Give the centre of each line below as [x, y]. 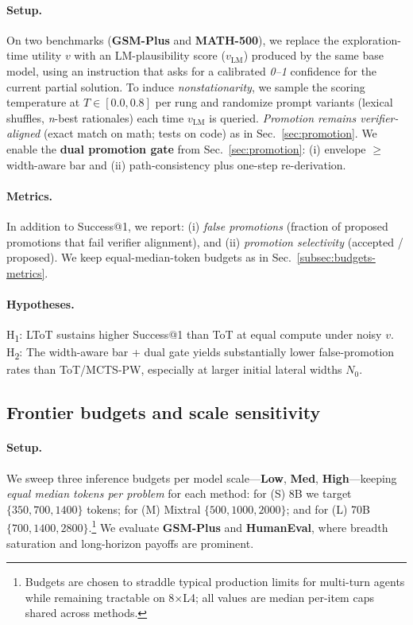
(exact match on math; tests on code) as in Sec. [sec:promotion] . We [210, 133]
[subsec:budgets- [336, 257]
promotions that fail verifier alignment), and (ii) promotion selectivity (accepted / [205, 241]
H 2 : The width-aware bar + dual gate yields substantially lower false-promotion [201, 353]
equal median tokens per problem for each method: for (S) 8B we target [179, 493]
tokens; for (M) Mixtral [144, 509]
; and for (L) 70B [328, 509]
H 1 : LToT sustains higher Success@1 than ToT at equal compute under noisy [194, 335]
